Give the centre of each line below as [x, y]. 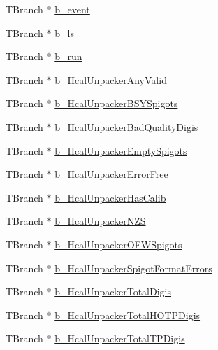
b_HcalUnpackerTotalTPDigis [120, 338]
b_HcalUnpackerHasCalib [110, 197]
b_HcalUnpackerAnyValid [111, 79]
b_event [72, 9]
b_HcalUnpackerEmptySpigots [121, 150]
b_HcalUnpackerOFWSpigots [118, 244]
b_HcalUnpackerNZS [100, 221]
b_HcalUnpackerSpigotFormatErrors [133, 268]
